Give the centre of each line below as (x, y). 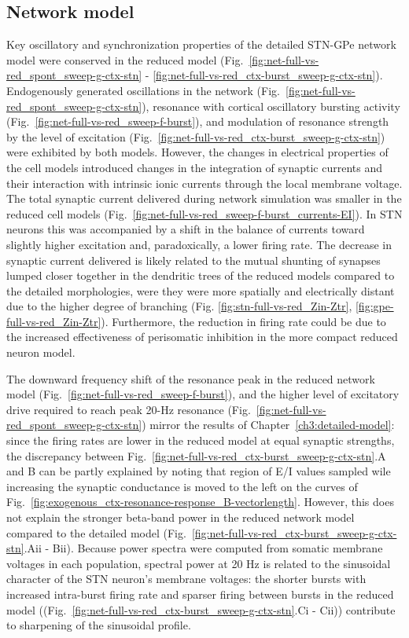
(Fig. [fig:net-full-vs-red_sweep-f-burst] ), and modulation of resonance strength (198, 121)
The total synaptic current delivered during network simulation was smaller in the (204, 198)
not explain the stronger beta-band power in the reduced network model (181, 517)
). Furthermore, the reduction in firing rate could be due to (243, 321)
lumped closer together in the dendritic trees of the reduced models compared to (201, 275)
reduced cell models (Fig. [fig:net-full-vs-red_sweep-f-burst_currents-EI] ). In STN (204, 213)
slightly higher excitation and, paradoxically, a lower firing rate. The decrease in (199, 244)
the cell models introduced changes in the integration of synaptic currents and (195, 167)
